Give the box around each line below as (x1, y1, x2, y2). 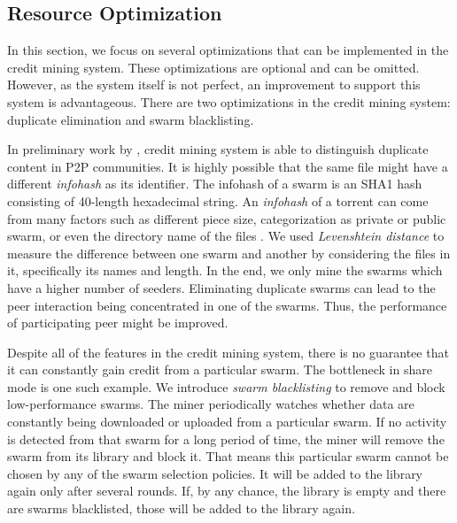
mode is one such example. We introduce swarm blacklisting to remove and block (7, 377, 445, 396)
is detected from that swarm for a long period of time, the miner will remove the (7, 429, 445, 448)
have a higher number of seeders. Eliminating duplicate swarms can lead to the (7, 278, 436, 296)
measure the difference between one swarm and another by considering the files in (7, 243, 451, 262)
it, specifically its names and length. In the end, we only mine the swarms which (7, 261, 443, 280)
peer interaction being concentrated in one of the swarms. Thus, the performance (7, 296, 447, 314)
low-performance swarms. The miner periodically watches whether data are (7, 395, 414, 413)
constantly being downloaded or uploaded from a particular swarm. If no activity (7, 412, 447, 431)
